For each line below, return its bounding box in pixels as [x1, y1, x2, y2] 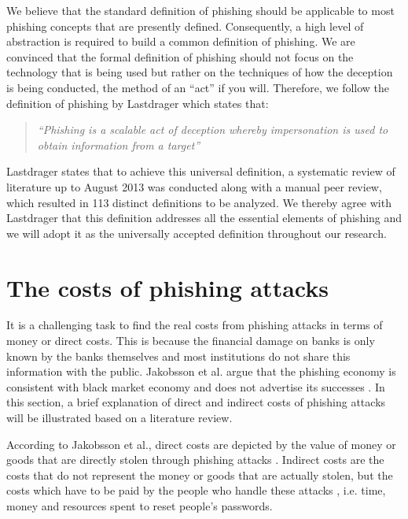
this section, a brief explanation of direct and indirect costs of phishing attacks [6, 394, 386, 410]
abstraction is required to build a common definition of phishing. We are [6, 33, 355, 50]
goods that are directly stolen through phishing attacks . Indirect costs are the [6, 451, 384, 468]
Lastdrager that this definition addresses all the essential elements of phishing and [6, 209, 402, 226]
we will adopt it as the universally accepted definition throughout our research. [6, 224, 387, 241]
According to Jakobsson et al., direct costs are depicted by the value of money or [6, 436, 396, 452]
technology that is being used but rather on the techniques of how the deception [6, 64, 393, 80]
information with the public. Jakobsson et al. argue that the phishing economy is [6, 363, 396, 380]
